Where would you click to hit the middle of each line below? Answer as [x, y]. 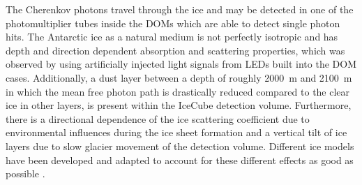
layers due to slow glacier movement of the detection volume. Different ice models [180, 146]
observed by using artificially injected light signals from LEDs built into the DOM [181, 64]
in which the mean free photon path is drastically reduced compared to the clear [178, 91]
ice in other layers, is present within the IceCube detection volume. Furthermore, [179, 105]
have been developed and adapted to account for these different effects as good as [180, 160]
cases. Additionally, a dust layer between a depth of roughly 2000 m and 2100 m [179, 77]
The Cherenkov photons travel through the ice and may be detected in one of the [180, 9]
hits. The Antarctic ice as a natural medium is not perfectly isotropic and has [172, 37]
